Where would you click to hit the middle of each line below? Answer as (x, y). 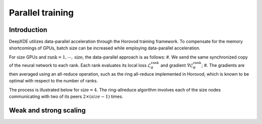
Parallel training (41, 13)
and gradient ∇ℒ (177, 65)
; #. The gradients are (223, 65)
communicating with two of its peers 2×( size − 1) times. (66, 96)
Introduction (28, 30)
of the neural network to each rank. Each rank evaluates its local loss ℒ (80, 65)
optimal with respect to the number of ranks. (53, 81)
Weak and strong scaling (47, 110)
